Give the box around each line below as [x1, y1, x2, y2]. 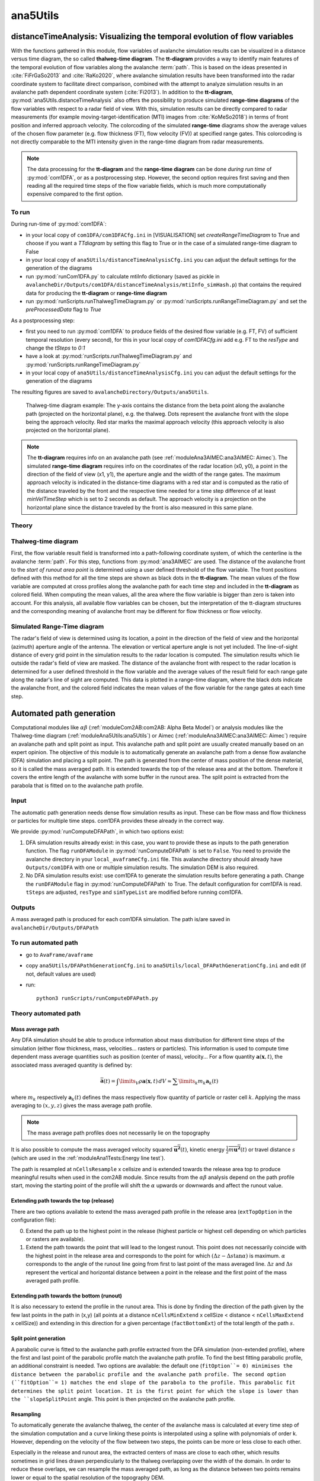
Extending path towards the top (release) [11, 1197, 114, 1204]
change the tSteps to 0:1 [25, 344, 85, 351]
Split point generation [11, 1335, 66, 1342]
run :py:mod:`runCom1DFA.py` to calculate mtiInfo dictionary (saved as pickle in [25, 273, 220, 280]
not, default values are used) [25, 970, 96, 977]
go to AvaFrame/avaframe [25, 951, 93, 958]
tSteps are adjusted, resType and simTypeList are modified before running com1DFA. [25, 889, 243, 896]
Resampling [11, 1411, 41, 1418]
